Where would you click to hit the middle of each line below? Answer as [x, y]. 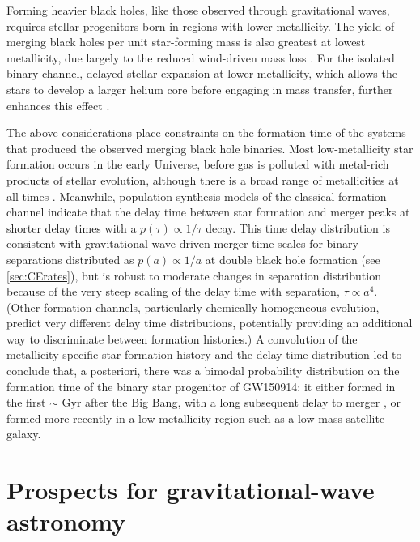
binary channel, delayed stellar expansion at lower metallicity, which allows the [202, 73]
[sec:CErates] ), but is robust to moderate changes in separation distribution [194, 275]
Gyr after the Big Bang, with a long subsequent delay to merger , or [231, 402]
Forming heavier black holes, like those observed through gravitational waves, [198, 10]
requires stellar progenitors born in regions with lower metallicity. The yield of [201, 26]
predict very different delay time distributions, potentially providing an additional [210, 323]
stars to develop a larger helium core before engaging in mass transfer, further [200, 89]
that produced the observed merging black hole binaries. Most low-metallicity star [210, 148]
